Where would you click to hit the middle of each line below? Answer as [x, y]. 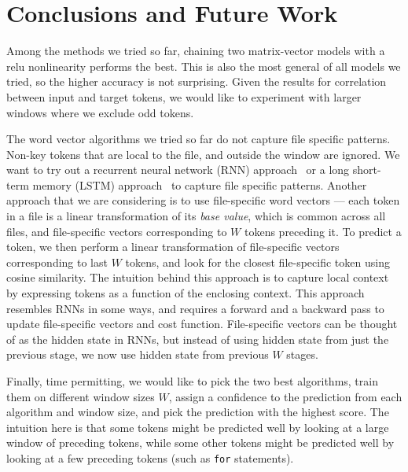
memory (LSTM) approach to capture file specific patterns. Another [200, 184]
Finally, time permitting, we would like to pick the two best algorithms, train [192, 381]
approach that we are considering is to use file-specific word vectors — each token [203, 200]
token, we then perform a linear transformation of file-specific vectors [173, 247]
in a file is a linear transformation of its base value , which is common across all [196, 216]
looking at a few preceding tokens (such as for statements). [150, 457]
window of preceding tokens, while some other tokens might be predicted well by [200, 442]
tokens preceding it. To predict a [323, 231]
